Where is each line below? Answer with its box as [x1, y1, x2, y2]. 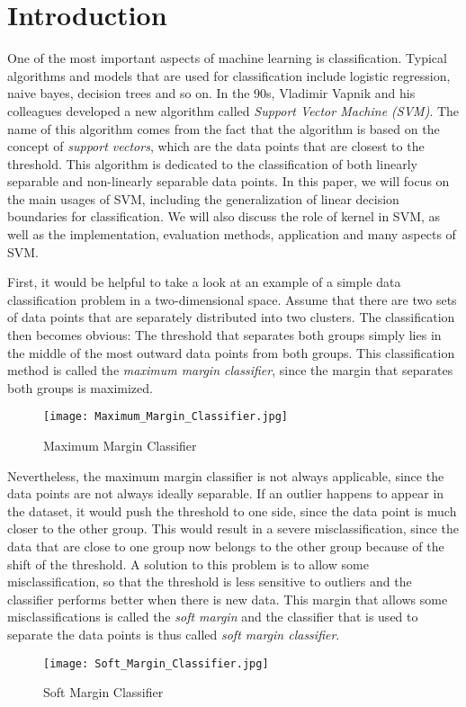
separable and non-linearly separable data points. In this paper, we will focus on [7, 172, 450, 191]
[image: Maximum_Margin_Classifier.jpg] [43, 410, 289, 424]
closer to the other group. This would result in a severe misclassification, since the [7, 519, 460, 538]
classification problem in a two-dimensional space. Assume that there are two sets [7, 290, 457, 309]
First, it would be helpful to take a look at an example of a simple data [7, 273, 401, 291]
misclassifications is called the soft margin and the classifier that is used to [7, 607, 418, 626]
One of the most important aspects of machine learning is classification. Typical [7, 49, 447, 67]
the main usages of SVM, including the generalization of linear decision [7, 189, 399, 208]
